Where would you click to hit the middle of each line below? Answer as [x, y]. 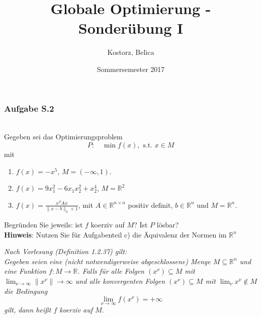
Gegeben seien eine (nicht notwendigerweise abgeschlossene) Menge [107, 261]
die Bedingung [26, 291]
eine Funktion [25, 271]
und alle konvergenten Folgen [120, 281]
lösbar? [168, 225]
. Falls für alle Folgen [111, 271]
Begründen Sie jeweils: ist [43, 225]
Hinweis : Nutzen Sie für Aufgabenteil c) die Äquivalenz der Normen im [115, 234]
